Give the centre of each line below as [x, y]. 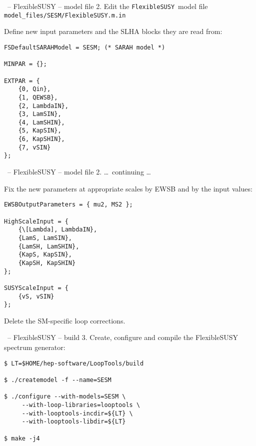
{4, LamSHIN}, [41, 122]
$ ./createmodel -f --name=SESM [58, 380]
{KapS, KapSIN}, [45, 255]
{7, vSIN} [34, 147]
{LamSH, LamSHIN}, [49, 246]
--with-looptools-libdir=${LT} [74, 422]
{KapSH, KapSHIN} [47, 263]
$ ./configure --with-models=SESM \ [65, 397]
